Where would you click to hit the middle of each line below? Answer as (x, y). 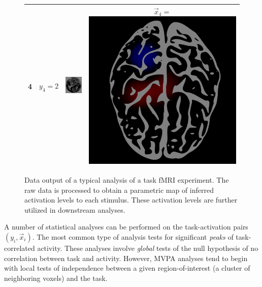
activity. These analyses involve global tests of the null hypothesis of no (148, 248)
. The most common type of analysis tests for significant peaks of (133, 236)
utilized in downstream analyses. (75, 209)
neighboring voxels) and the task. (56, 278)
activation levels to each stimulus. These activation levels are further (131, 200)
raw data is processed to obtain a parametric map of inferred (119, 190)
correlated (20, 248)
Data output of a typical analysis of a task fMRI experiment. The (127, 179)
